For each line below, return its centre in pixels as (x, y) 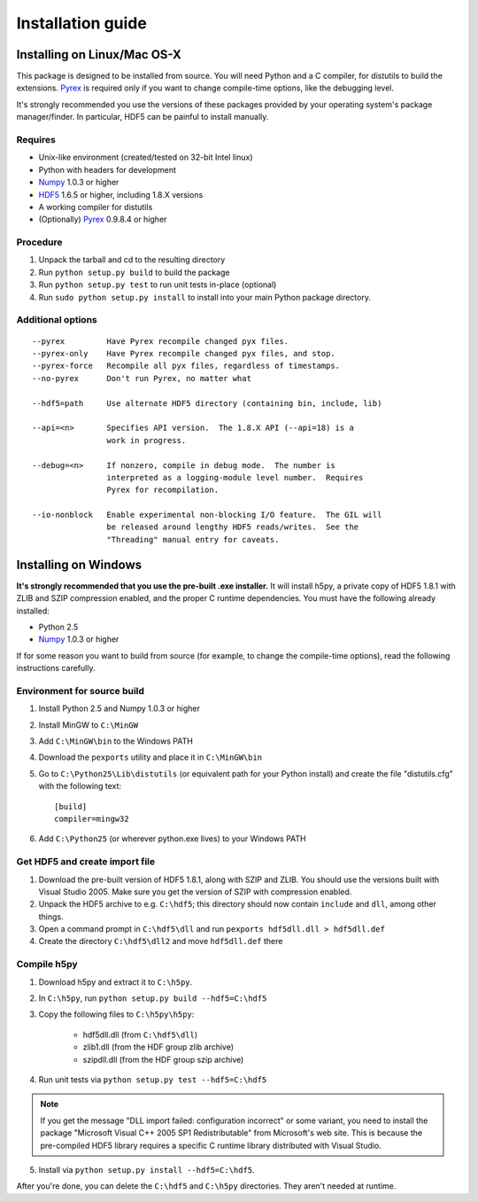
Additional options (57, 320)
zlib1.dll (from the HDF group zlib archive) (158, 1047)
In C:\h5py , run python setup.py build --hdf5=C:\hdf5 (153, 998)
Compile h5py (47, 964)
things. (51, 917)
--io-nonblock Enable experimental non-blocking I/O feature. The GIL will (207, 515)
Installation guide (82, 23)
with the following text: (80, 786)
